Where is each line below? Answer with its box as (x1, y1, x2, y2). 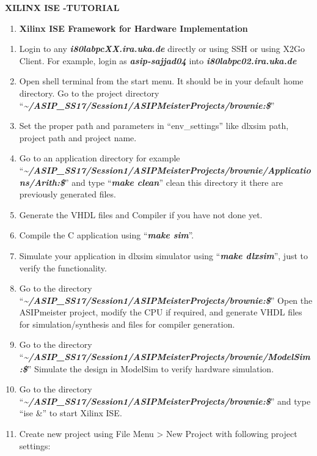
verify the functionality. (19, 261, 107, 274)
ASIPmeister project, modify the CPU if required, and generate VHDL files (19, 306, 302, 318)
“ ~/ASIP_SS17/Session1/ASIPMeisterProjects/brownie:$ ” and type (19, 394, 311, 407)
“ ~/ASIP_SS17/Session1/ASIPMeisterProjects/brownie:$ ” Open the (19, 293, 313, 306)
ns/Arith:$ (19, 175, 65, 188)
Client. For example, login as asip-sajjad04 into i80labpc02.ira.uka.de (19, 54, 297, 67)
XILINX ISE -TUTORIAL (5, 1, 120, 13)
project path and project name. (19, 131, 137, 144)
